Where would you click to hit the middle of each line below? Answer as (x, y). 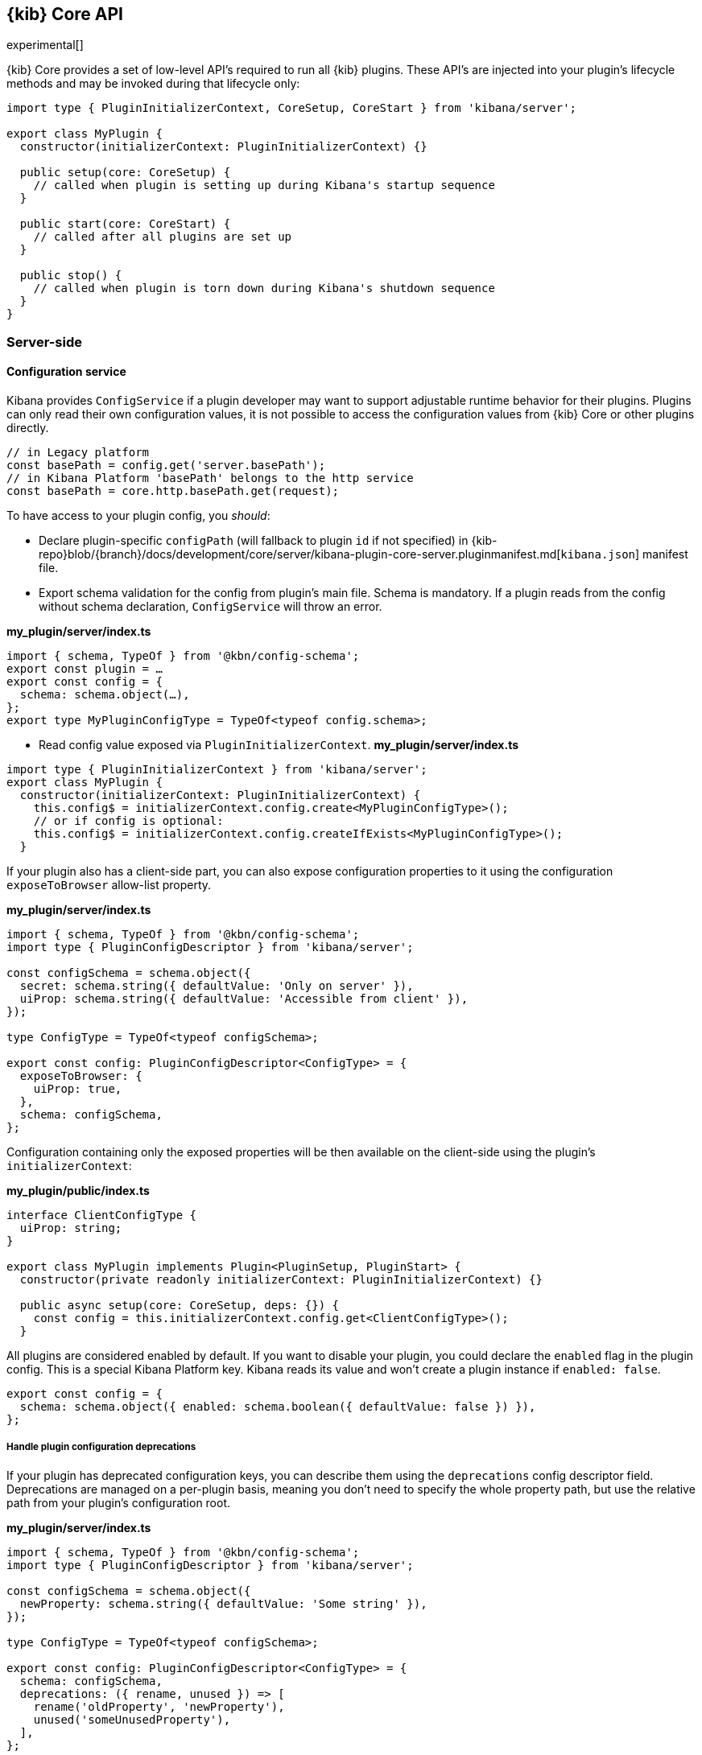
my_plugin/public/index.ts (78, 1191)
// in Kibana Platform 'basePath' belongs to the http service (210, 478)
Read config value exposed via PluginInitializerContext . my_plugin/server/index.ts (279, 745)
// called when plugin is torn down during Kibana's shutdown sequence (264, 288)
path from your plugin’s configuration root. (119, 1502)
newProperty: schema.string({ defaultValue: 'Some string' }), (223, 1603)
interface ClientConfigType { (102, 1215)
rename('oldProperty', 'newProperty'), (159, 1706)
